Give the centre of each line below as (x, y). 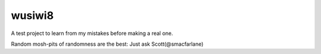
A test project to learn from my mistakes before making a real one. (92, 33)
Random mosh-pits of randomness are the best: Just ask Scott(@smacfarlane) (107, 44)
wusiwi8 (32, 15)
